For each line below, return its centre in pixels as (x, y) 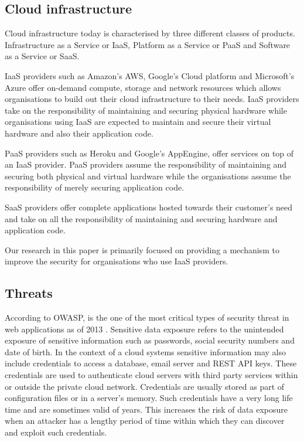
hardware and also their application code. (79, 133)
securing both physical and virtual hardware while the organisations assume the (148, 176)
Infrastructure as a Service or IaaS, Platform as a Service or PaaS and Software (148, 44)
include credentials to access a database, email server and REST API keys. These (151, 363)
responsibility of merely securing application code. (95, 187)
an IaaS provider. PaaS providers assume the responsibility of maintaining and (146, 164)
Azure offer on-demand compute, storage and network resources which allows (143, 87)
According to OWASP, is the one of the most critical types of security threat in (147, 317)
